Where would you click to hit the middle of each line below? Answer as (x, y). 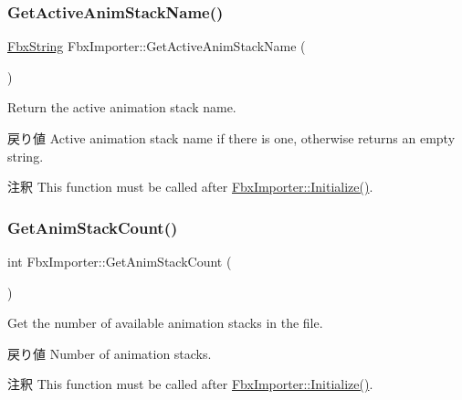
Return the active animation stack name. (122, 107)
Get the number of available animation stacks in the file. (165, 323)
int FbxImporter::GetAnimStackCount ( (120, 261)
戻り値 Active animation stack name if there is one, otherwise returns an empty (231, 138)
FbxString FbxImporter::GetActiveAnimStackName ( (157, 46)
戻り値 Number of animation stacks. (110, 353)
